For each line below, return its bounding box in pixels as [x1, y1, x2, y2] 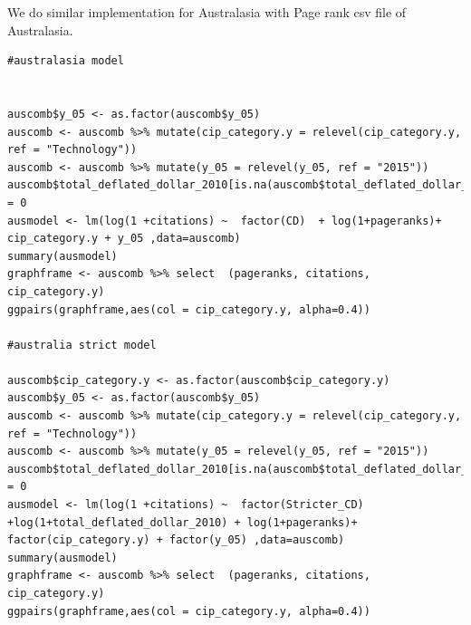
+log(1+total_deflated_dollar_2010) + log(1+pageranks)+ [7, 515, 358, 529]
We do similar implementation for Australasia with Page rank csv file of [7, 3, 407, 21]
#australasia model [7, 54, 124, 68]
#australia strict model [7, 338, 157, 351]
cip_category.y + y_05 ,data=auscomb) [7, 232, 241, 245]
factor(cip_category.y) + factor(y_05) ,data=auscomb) [7, 534, 345, 547]
